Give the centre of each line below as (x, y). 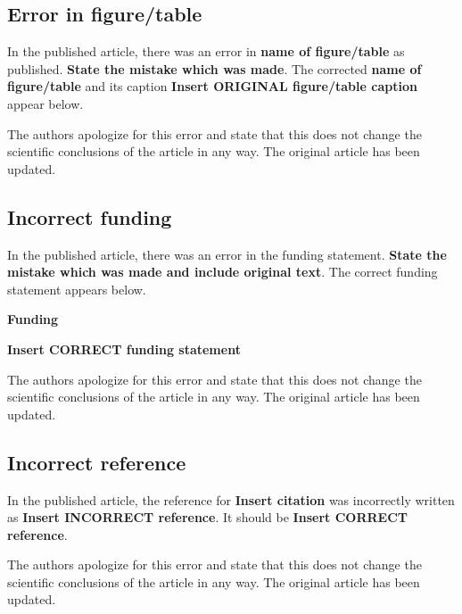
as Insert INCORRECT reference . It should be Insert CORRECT (207, 517)
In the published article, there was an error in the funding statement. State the (227, 254)
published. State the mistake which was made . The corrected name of (214, 68)
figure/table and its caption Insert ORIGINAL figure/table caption (212, 86)
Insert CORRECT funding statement (124, 348)
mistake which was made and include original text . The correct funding (223, 272)
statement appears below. (77, 289)
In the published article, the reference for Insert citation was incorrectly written (231, 499)
